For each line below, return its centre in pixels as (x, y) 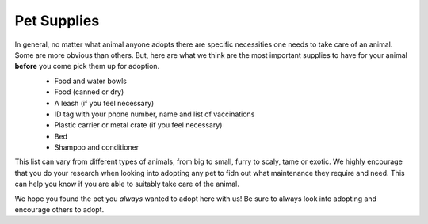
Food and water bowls (90, 81)
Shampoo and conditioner (97, 147)
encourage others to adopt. (59, 210)
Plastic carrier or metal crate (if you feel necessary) (138, 125)
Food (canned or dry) (89, 92)
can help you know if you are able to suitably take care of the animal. (127, 184)
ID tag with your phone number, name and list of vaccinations (155, 114)
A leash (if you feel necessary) (104, 103)
